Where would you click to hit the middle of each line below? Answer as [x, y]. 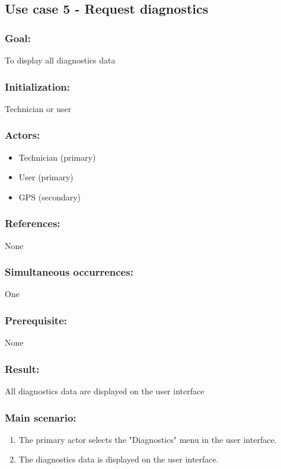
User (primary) [46, 177]
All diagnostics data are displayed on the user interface [105, 391]
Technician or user [38, 108]
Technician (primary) [57, 157]
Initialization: [38, 86]
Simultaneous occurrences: [69, 272]
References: [33, 223]
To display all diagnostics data [60, 60]
